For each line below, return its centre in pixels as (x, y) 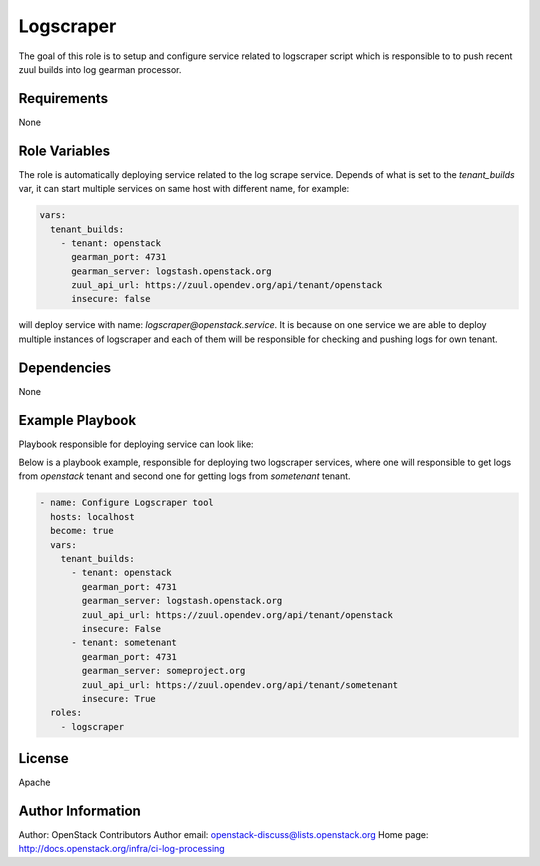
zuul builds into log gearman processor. (100, 69)
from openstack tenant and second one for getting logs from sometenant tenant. (184, 476)
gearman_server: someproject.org (163, 671)
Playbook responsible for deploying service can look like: (136, 444)
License (43, 758)
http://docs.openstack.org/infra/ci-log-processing (121, 849)
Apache (34, 782)
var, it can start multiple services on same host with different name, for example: (184, 189)
